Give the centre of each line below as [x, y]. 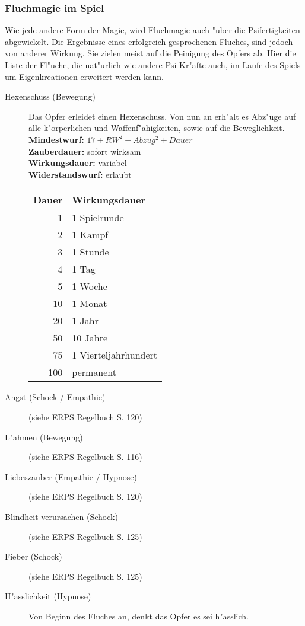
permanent [94, 372]
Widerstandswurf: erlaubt [80, 174]
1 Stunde [90, 252]
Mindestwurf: [56, 139]
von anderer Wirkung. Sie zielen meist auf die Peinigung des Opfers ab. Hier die [150, 53]
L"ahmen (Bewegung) [44, 437]
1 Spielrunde [98, 218]
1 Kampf [90, 235]
